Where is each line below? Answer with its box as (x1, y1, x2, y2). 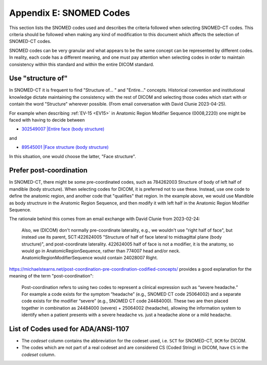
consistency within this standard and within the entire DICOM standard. (9, 61, 154, 67)
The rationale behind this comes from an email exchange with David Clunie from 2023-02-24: (9, 216, 200, 222)
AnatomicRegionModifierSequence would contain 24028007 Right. (21, 255, 158, 261)
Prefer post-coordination (9, 166, 88, 175)
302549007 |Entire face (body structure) (21, 126, 105, 132)
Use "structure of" (9, 74, 68, 82)
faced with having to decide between (9, 117, 85, 123)
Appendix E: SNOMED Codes (9, 7, 131, 18)
